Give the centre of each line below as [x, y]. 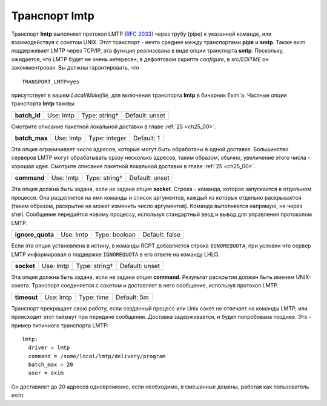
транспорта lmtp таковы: [43, 103]
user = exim [46, 373]
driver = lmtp [49, 348]
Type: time [94, 297]
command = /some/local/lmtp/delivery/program [97, 356]
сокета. [21, 286]
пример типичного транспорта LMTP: [60, 325]
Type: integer [107, 138]
